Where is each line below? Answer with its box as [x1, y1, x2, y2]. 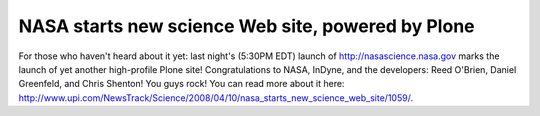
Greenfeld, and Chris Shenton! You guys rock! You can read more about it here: [18, 78, 345, 90]
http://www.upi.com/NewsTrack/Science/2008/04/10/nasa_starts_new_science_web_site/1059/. [18, 91, 414, 104]
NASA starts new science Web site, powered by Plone [18, 15, 475, 37]
